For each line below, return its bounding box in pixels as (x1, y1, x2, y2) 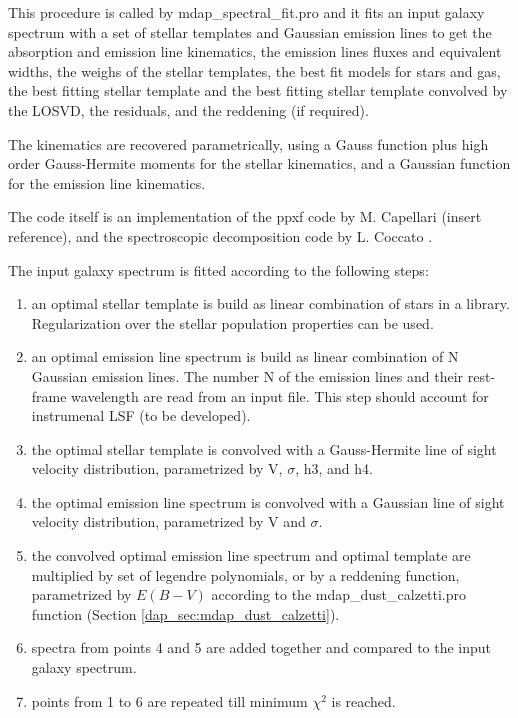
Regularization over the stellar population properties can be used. (31, 312, 434, 333)
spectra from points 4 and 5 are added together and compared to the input (31, 637, 492, 658)
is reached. (331, 690, 396, 711)
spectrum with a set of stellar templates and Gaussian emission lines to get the (8, 21, 492, 42)
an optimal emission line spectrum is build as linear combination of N (31, 346, 459, 367)
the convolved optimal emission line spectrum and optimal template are (31, 545, 471, 566)
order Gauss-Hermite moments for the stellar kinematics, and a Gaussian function (8, 153, 511, 174)
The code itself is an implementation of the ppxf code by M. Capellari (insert (8, 206, 482, 227)
